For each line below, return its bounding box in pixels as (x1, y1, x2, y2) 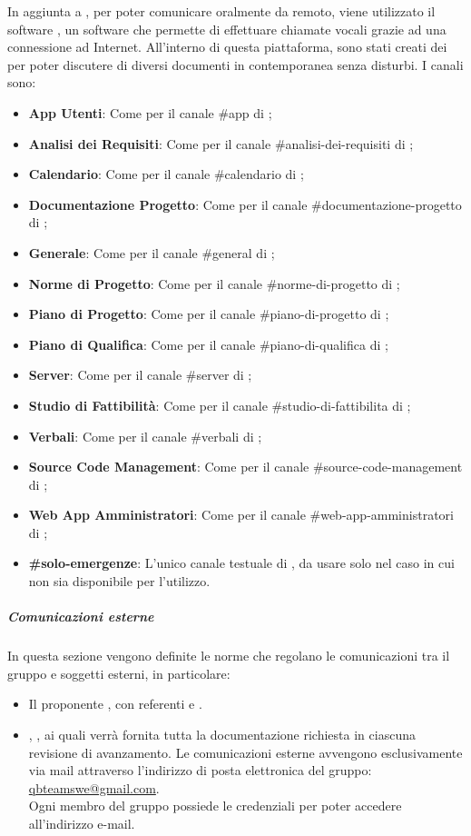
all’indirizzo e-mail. (28, 813, 135, 832)
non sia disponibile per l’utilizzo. (28, 572, 211, 591)
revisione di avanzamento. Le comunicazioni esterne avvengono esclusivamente (28, 742, 463, 761)
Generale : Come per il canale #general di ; (28, 243, 275, 262)
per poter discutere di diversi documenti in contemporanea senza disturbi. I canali (7, 55, 464, 74)
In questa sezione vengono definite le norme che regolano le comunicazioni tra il (7, 646, 450, 665)
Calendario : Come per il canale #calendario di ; (28, 164, 304, 184)
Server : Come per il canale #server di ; (28, 365, 252, 384)
